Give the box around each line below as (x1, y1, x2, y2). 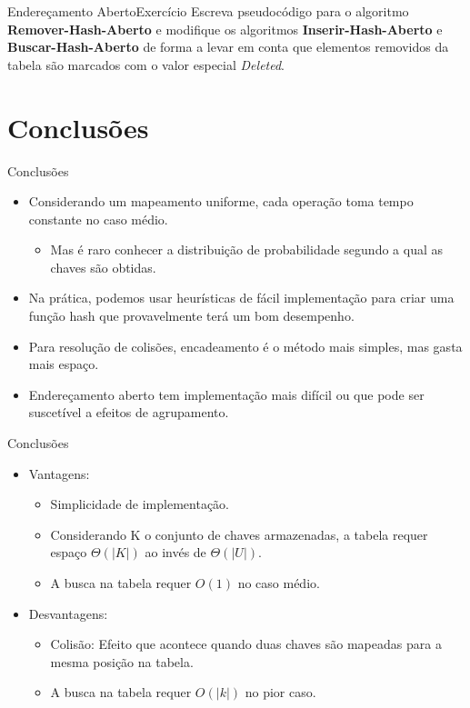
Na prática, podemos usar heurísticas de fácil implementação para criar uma (28, 288, 455, 307)
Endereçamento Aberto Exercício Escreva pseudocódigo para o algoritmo (7, 2, 409, 20)
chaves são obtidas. (50, 257, 156, 276)
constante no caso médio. (28, 209, 168, 228)
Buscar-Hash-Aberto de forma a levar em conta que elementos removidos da (7, 37, 449, 56)
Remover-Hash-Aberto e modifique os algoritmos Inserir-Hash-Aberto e (7, 19, 443, 38)
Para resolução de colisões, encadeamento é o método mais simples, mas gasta (28, 336, 463, 355)
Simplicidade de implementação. (50, 494, 229, 514)
